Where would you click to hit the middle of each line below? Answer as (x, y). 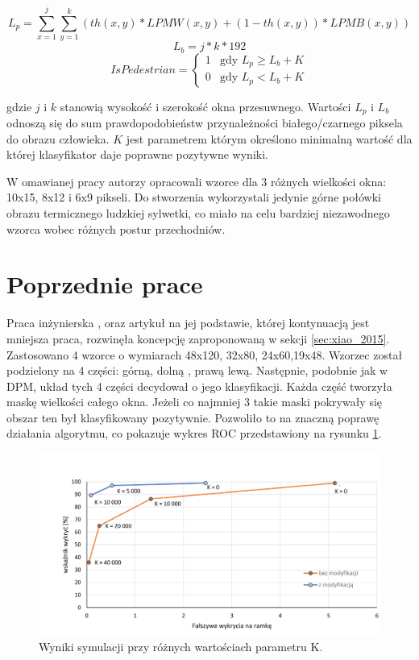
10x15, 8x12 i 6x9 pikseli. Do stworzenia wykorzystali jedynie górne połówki (194, 197)
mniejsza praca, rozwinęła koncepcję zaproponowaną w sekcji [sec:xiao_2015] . (198, 338)
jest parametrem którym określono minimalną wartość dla (269, 138)
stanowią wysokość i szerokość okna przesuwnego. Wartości (205, 106)
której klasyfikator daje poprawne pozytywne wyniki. (137, 154)
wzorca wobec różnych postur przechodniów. (116, 228)
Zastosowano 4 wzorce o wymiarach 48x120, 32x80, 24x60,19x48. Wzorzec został (205, 354)
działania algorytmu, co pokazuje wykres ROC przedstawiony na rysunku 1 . (194, 433)
